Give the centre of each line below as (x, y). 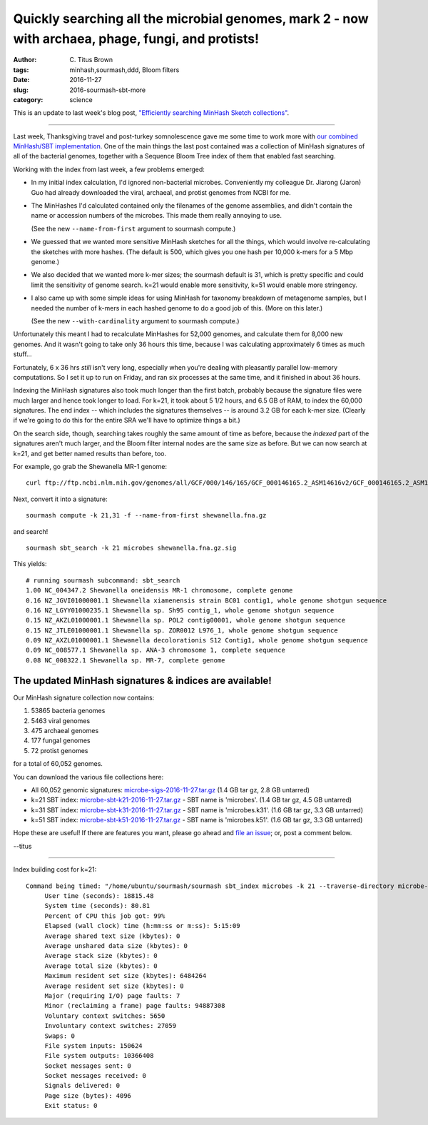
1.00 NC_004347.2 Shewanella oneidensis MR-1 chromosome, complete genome (159, 590)
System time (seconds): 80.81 (97, 906)
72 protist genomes (60, 750)
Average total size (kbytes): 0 (101, 966)
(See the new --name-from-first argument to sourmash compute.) (133, 228)
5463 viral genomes (61, 720)
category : (28, 99)
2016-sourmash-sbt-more (108, 90)
